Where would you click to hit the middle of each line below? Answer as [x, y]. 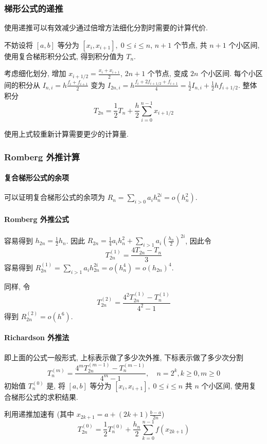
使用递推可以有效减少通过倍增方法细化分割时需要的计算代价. [106, 27]
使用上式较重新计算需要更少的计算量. [66, 133]
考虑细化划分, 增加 [35, 73]
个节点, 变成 [168, 73]
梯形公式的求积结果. [44, 396]
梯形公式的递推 [34, 8]
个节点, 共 [190, 44]
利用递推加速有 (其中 [39, 414]
